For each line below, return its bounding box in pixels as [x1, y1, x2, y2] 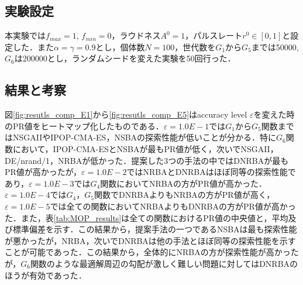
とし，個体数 [95, 40, 145, 53]
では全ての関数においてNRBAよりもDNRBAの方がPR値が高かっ [50, 200, 296, 212]
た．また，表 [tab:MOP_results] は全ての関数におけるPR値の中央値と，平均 [5, 211, 288, 224]
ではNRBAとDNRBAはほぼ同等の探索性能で [126, 166, 296, 178]
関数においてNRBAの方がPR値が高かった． [100, 177, 267, 189]
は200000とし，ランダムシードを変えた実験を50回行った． [14, 52, 236, 64]
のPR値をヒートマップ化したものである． [5, 119, 164, 132]
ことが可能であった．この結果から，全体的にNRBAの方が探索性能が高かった [5, 246, 299, 258]
